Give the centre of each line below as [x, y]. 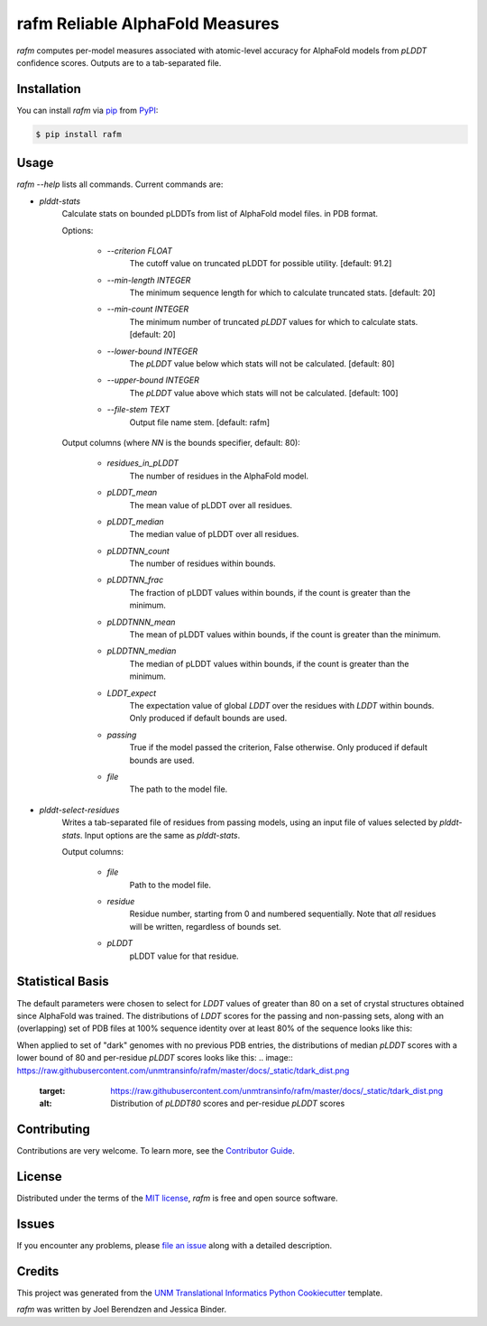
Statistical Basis [63, 982]
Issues [36, 1224]
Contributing [53, 1130]
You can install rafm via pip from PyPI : [87, 110]
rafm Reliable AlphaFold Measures [148, 23]
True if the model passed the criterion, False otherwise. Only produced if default [279, 747]
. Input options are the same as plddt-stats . [160, 835]
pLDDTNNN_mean [141, 622]
